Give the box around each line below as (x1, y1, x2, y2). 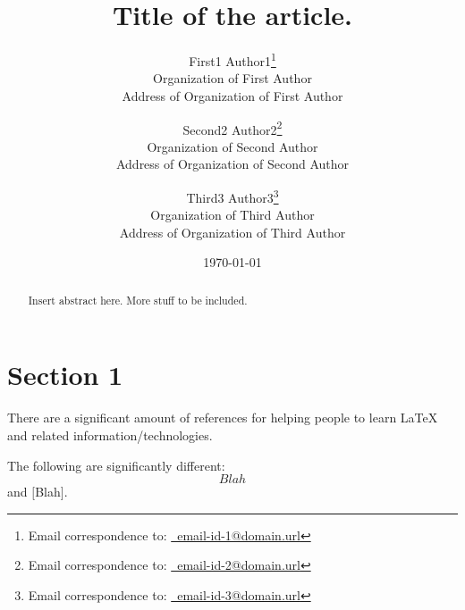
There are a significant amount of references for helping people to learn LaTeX (7, 408, 438, 427)
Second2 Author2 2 (182, 117, 283, 138)
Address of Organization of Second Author (115, 155, 350, 173)
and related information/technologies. (7, 426, 213, 445)
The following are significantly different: (7, 455, 225, 474)
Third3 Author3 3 (186, 186, 279, 206)
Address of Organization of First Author (122, 86, 343, 104)
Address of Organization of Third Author (119, 222, 346, 241)
